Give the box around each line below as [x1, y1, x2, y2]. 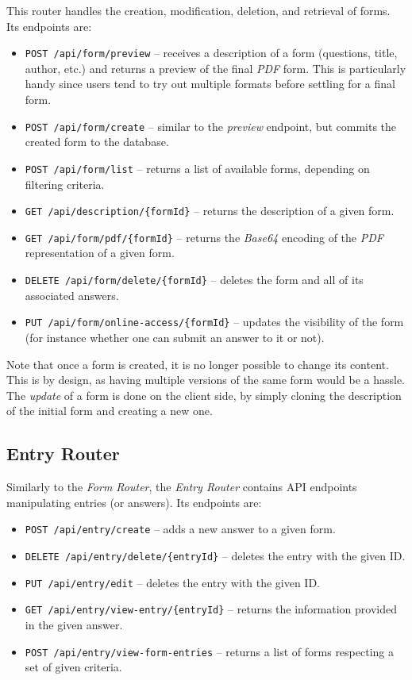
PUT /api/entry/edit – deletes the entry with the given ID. [25, 574, 320, 590]
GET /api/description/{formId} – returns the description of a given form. [25, 202, 395, 219]
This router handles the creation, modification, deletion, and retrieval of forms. [6, 2, 391, 18]
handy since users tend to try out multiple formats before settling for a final [25, 75, 395, 92]
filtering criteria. [25, 175, 105, 192]
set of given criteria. [25, 659, 122, 675]
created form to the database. [25, 133, 169, 150]
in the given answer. [25, 616, 123, 632]
